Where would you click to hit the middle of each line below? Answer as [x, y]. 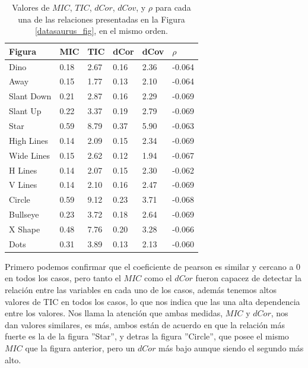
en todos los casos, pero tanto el [63, 278]
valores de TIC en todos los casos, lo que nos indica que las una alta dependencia [153, 301]
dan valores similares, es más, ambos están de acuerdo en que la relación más [145, 324]
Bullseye [24, 214]
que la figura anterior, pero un [80, 348]
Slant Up [25, 111]
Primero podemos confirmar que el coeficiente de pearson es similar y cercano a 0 [153, 266]
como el [158, 278]
